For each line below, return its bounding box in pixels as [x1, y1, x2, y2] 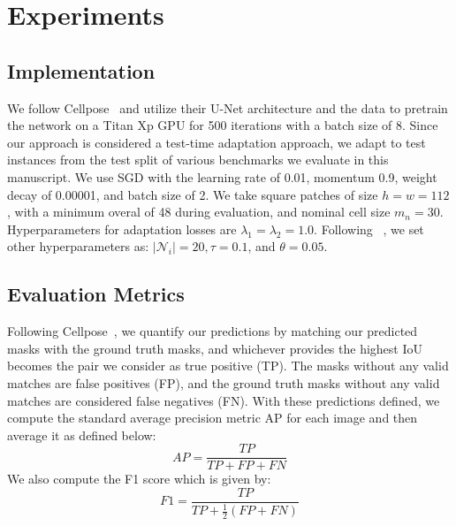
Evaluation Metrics [7, 280, 185, 308]
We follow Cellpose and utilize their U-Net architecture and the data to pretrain [7, 98, 448, 117]
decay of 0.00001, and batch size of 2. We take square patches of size [7, 185, 378, 203]
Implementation [7, 57, 156, 84]
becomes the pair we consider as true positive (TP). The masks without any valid [7, 356, 449, 375]
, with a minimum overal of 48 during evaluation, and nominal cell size [7, 202, 391, 221]
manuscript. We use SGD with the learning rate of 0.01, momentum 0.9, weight [7, 167, 437, 186]
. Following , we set [314, 219, 424, 238]
